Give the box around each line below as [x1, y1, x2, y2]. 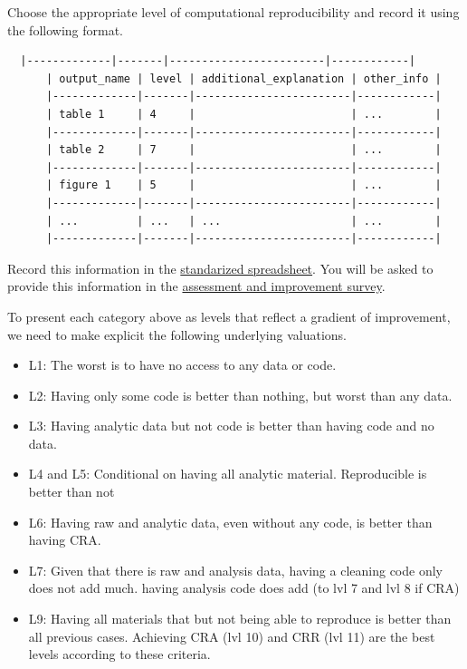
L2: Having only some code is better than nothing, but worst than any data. [28, 385, 453, 404]
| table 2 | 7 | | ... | [45, 143, 442, 157]
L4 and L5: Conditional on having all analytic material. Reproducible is [28, 464, 427, 483]
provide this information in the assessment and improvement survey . [7, 276, 386, 296]
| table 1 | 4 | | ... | [45, 107, 442, 121]
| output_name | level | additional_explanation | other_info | [45, 72, 442, 85]
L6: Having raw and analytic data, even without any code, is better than [28, 512, 433, 531]
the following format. [7, 20, 124, 39]
